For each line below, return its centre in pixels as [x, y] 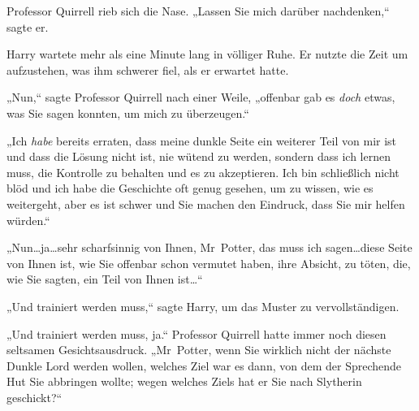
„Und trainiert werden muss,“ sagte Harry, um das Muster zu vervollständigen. [203, 306]
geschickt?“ [35, 397]
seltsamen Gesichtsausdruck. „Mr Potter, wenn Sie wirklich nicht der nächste [199, 350]
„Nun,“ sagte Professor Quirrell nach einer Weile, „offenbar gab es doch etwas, [201, 97]
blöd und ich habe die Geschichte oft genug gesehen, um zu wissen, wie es [190, 188]
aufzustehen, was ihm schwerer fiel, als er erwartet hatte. [148, 69]
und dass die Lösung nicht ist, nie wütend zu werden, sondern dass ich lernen [199, 156]
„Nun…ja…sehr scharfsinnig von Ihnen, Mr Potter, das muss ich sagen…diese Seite [209, 247]
